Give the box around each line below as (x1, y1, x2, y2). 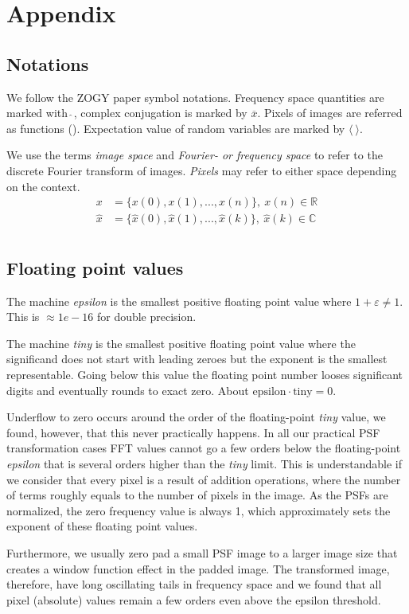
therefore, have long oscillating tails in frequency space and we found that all (6, 576, 382, 592)
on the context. (6, 178, 80, 194)
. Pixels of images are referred (257, 104, 403, 121)
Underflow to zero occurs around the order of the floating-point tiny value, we (6, 409, 386, 425)
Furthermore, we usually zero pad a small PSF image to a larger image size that (6, 544, 398, 561)
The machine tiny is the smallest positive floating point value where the (6, 334, 356, 351)
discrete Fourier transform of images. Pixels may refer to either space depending (6, 162, 397, 178)
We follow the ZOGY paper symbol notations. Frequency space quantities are (6, 88, 384, 105)
